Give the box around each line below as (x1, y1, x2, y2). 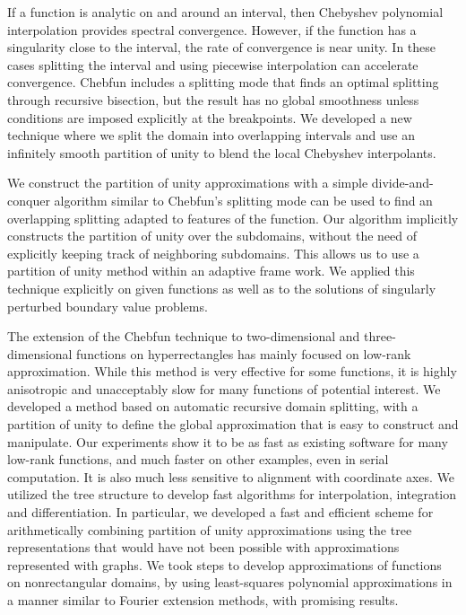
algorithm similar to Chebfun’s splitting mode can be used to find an (54, 190, 433, 209)
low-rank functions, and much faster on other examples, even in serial (7, 450, 389, 469)
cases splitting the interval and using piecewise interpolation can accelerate (7, 55, 419, 74)
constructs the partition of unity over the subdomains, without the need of (7, 226, 418, 245)
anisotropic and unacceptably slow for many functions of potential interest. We (7, 379, 441, 398)
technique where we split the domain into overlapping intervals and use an (7, 126, 415, 145)
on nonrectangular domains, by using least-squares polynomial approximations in (7, 573, 453, 592)
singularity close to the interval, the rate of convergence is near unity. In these (7, 38, 436, 57)
